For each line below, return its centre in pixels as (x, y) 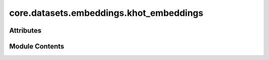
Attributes (25, 30)
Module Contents (37, 46)
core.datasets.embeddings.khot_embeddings (106, 13)
